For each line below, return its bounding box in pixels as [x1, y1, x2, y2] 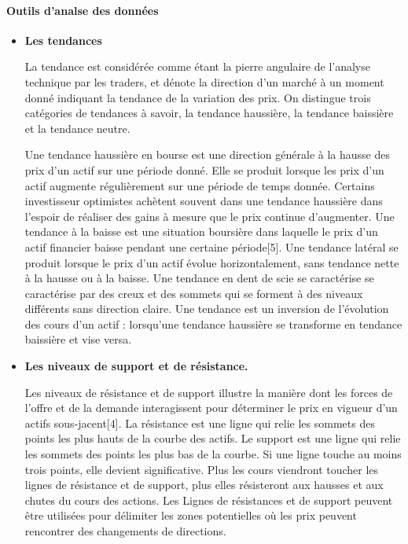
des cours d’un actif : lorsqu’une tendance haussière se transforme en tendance [24, 315, 402, 332]
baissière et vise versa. [24, 331, 132, 347]
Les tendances [24, 31, 102, 48]
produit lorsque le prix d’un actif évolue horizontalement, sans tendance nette [24, 254, 399, 270]
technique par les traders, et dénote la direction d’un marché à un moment [24, 73, 384, 90]
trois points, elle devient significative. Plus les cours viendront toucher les [24, 461, 379, 477]
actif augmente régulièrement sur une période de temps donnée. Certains [24, 177, 375, 193]
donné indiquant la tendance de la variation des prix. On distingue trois [24, 89, 371, 105]
